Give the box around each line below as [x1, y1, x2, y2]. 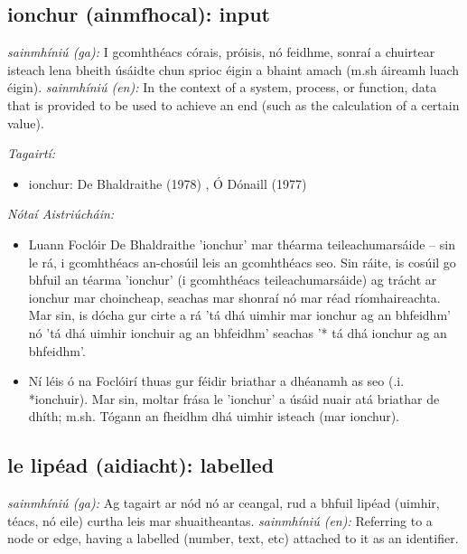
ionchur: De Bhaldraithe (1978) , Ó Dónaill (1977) [28, 174, 307, 192]
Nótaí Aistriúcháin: [7, 204, 115, 223]
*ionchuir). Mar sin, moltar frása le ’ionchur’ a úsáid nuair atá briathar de [28, 389, 440, 408]
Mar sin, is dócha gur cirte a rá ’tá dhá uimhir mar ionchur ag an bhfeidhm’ [28, 305, 451, 324]
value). [7, 113, 44, 132]
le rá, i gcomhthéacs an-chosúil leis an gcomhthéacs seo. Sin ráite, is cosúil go [28, 252, 456, 271]
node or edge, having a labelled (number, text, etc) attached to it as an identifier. [7, 529, 459, 548]
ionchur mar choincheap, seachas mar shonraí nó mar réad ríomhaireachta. [28, 287, 441, 306]
